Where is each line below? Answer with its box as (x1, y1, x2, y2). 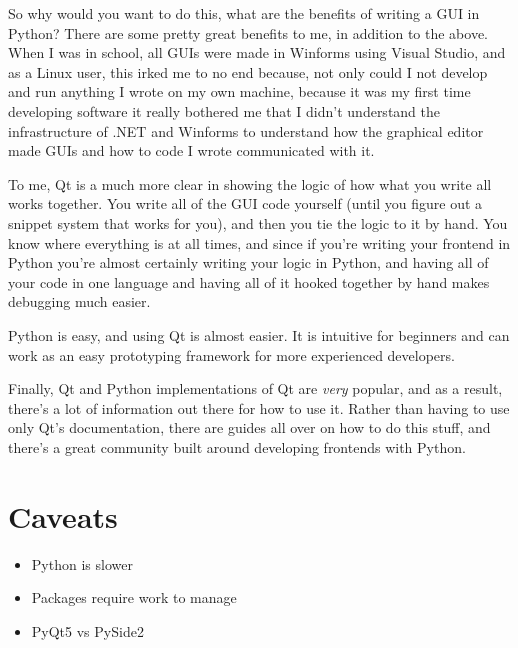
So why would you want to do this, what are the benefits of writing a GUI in (8, 3, 480, 23)
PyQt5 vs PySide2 (31, 620, 144, 641)
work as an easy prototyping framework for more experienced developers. (8, 344, 455, 365)
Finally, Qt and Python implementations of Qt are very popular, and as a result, (8, 378, 503, 399)
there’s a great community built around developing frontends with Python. (8, 436, 466, 457)
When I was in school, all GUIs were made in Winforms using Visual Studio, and (8, 42, 506, 63)
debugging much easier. (8, 291, 151, 312)
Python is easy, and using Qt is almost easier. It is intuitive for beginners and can (8, 324, 510, 345)
